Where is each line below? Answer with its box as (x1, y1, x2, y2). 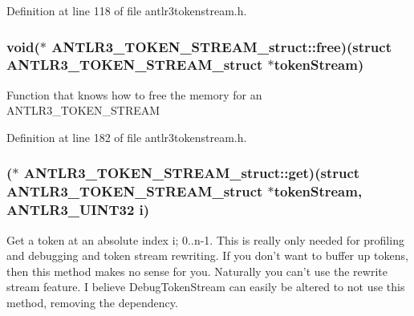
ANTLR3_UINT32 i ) (6, 200, 150, 220)
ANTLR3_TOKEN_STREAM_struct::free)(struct (51, 36, 392, 56)
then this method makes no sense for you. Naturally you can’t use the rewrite (6, 262, 388, 279)
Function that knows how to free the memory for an (6, 86, 262, 103)
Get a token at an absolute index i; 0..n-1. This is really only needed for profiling (6, 231, 404, 248)
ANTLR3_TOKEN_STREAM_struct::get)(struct (23, 163, 360, 183)
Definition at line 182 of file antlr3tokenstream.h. (6, 128, 247, 145)
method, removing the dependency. (6, 294, 178, 310)
